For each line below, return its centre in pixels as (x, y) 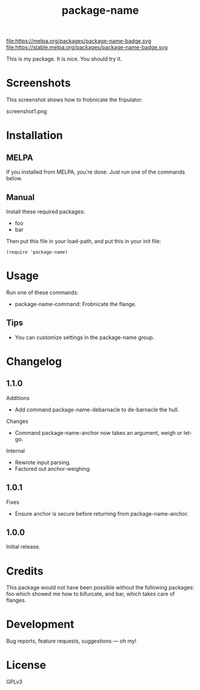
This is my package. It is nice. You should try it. (64, 59)
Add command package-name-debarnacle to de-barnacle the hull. (97, 409)
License (26, 665)
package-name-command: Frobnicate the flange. (76, 304)
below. (14, 178)
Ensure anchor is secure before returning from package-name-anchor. (102, 513)
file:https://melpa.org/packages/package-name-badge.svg (79, 41)
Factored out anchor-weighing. (53, 468)
